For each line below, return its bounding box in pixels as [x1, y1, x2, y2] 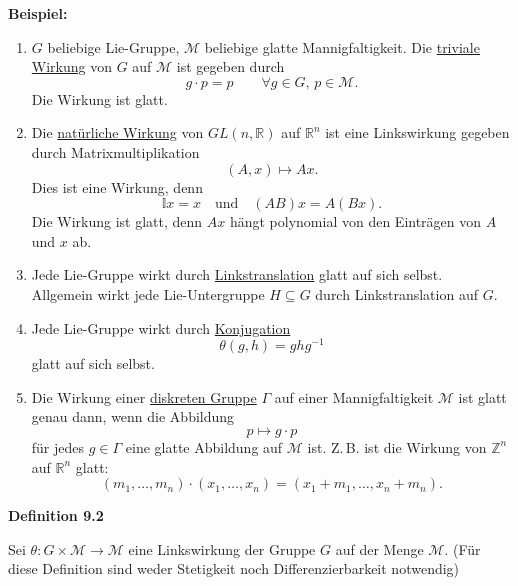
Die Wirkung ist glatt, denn [31, 211, 203, 232]
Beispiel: [8, 3, 68, 23]
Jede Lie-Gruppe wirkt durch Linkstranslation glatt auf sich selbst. [31, 264, 443, 285]
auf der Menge [335, 538, 424, 559]
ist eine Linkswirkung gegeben [325, 122, 510, 143]
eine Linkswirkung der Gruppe [128, 538, 316, 559]
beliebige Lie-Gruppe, [47, 36, 180, 57]
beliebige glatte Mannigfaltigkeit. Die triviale [204, 36, 480, 57]
